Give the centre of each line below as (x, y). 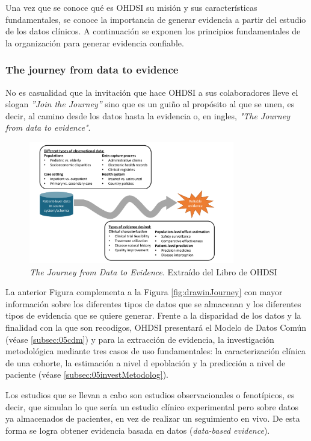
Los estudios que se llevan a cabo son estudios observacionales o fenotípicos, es (150, 394)
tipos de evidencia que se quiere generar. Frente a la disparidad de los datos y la (153, 315)
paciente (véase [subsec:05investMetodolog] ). (87, 374)
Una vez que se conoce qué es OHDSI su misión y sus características (131, 7)
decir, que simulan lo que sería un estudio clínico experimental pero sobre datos (152, 406)
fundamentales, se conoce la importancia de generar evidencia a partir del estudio (156, 19)
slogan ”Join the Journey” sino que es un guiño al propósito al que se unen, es (150, 104)
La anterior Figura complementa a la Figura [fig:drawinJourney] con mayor (144, 292)
